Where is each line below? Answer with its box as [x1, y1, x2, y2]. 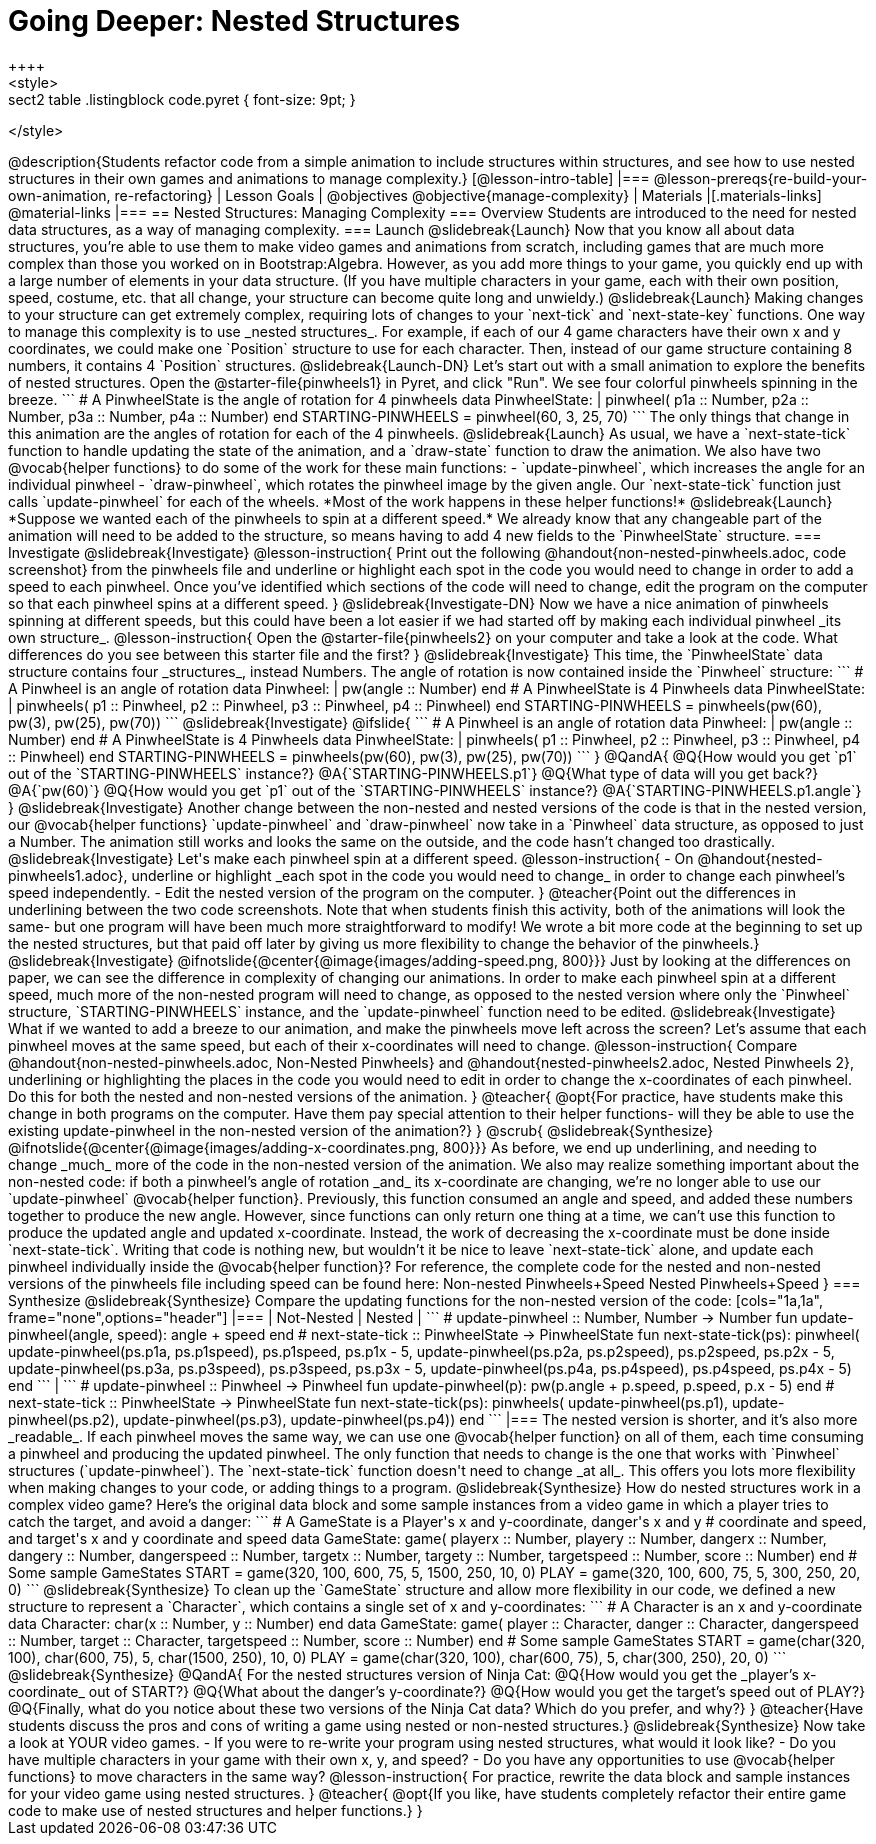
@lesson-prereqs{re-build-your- [653, 169, 868, 187]
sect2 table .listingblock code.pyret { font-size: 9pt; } [8, 90, 356, 108]
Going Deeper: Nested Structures [8, 4, 461, 38]
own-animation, [8, 186, 111, 204]
